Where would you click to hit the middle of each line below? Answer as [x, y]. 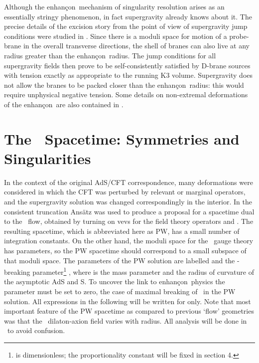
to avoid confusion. [36, 330]
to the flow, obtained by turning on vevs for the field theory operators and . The [129, 221]
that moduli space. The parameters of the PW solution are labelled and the [120, 260]
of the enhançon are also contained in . [64, 104]
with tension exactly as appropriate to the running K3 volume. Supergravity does [129, 75]
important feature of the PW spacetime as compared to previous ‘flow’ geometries [129, 311]
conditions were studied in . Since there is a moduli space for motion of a [116, 36]
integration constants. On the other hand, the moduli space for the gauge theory [129, 241]
